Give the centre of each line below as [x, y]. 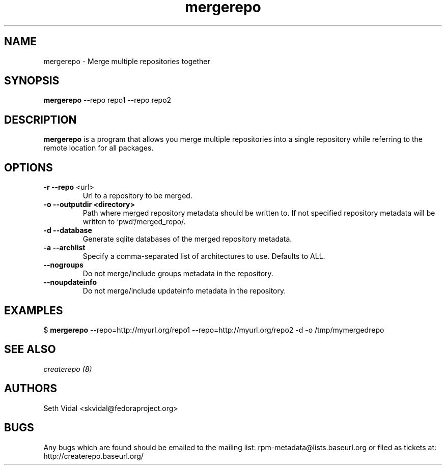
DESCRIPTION [40, 120]
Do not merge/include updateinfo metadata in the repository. [184, 291]
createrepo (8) [68, 369]
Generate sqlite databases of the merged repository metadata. [187, 239]
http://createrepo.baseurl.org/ [93, 456]
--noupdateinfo [70, 282]
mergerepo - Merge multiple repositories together [127, 61]
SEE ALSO [30, 349]
